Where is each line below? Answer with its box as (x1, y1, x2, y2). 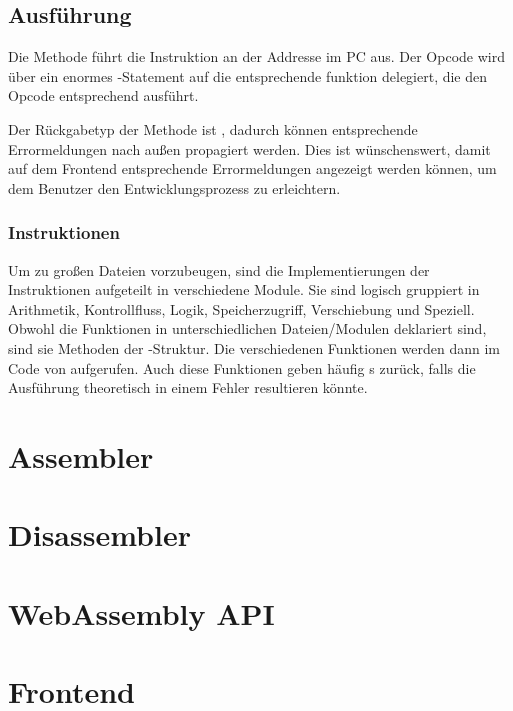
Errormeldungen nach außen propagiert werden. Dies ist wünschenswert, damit (8, 138, 491, 159)
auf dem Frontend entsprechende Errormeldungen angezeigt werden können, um (8, 158, 497, 179)
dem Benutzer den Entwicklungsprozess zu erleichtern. (8, 177, 341, 198)
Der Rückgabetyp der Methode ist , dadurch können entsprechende (8, 118, 418, 139)
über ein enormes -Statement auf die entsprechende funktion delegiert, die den (8, 65, 488, 86)
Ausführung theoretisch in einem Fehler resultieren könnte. (8, 377, 368, 398)
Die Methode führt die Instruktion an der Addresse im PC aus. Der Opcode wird (8, 46, 505, 67)
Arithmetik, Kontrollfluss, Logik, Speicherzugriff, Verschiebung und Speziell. (8, 298, 475, 319)
